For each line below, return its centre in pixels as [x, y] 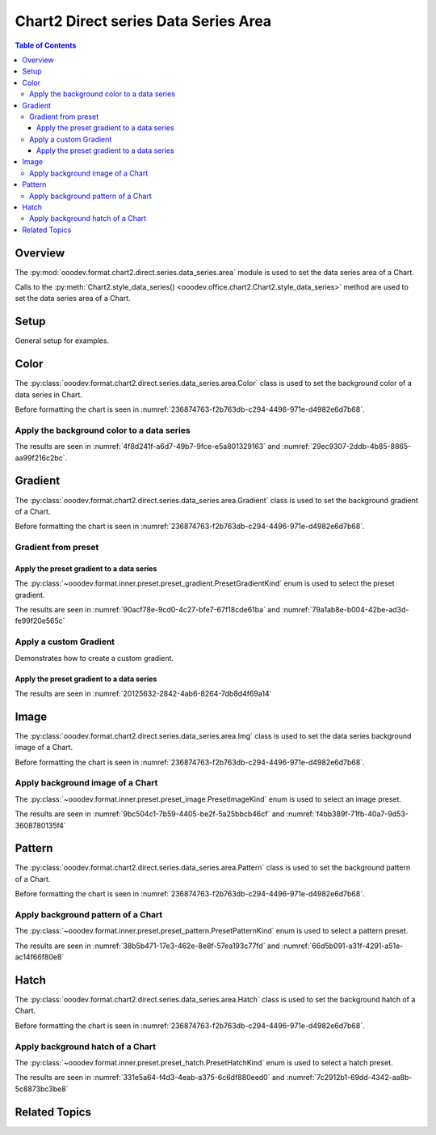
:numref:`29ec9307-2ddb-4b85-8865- [347, 447]
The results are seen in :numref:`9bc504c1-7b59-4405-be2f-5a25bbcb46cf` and [150, 814]
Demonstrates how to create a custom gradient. [94, 658]
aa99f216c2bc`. [41, 458]
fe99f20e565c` [40, 621]
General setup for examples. [62, 341]
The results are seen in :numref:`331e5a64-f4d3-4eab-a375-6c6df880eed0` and [150, 1078]
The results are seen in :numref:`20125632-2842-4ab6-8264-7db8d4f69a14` [143, 693]
